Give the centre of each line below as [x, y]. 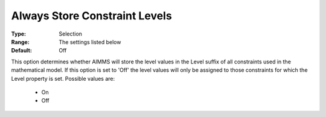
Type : [19, 34]
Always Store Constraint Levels [91, 16]
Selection [71, 34]
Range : [20, 42]
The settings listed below [90, 42]
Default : [22, 51]
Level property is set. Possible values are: [63, 78]
